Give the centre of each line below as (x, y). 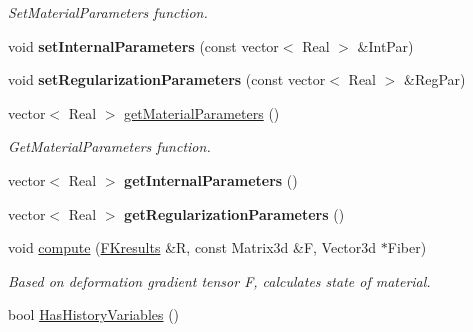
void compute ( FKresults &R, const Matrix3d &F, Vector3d (192, 247)
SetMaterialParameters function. (108, 12)
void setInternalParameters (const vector (143, 45)
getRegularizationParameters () (234, 213)
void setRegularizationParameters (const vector (167, 79)
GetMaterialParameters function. (109, 146)
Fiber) (407, 247)
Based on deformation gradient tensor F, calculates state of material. (219, 280)
